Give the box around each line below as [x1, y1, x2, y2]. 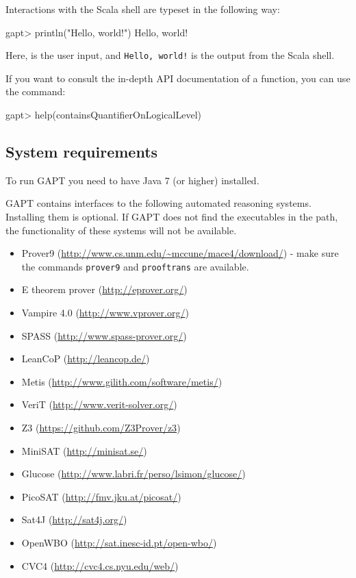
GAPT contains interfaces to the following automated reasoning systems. [5, 196, 311, 210]
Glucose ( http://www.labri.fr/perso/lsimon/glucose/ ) [21, 466, 246, 481]
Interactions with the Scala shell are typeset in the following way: [5, 2, 280, 16]
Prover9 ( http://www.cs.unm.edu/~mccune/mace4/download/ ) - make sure [21, 246, 339, 260]
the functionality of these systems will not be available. [5, 223, 237, 237]
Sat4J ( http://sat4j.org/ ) [21, 512, 127, 527]
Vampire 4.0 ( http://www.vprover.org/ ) [21, 305, 189, 320]
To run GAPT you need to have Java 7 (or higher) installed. [5, 173, 259, 187]
